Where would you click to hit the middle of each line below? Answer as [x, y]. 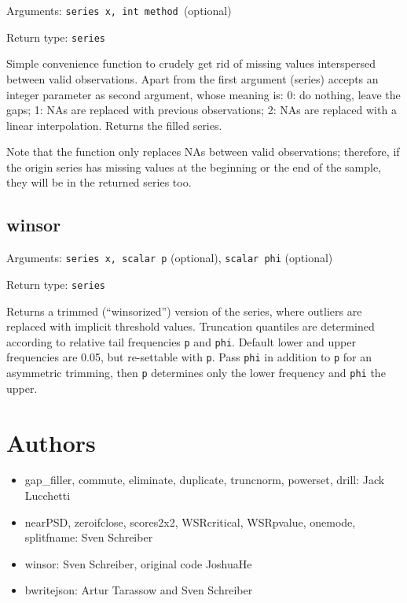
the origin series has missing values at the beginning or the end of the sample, [194, 166]
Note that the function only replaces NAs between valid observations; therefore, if [203, 152]
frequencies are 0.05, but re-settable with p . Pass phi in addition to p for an [189, 357]
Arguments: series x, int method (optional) [119, 10]
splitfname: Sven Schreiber [89, 537]
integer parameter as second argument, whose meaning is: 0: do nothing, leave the [203, 94]
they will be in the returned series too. [99, 182]
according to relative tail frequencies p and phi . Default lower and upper [181, 341]
